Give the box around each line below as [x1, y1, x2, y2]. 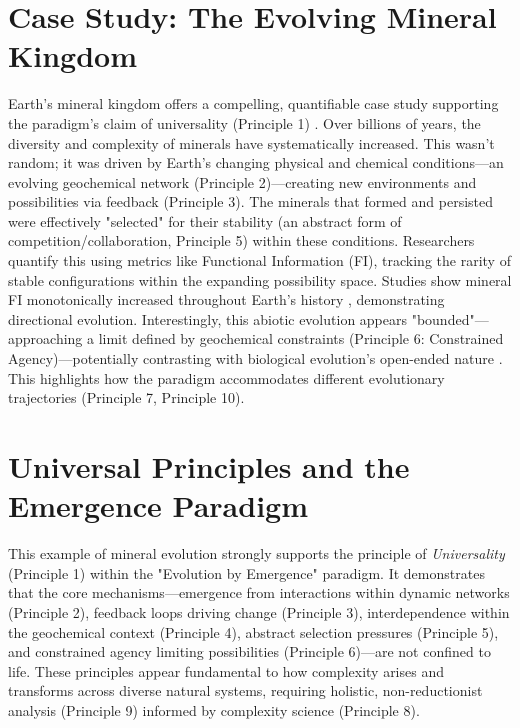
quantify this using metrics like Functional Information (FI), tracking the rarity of [8, 250, 511, 271]
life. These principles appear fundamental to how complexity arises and [8, 660, 444, 681]
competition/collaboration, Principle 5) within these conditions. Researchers [8, 230, 475, 251]
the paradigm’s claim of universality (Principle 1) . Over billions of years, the [8, 112, 481, 133]
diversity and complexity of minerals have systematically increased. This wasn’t [8, 132, 495, 153]
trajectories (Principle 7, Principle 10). [8, 387, 245, 408]
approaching [8, 328, 83, 349]
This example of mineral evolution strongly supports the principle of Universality [8, 543, 505, 564]
